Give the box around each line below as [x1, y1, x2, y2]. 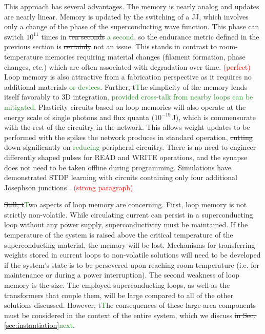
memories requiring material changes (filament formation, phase [45, 51, 246, 62]
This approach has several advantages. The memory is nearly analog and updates [4, 1, 259, 11]
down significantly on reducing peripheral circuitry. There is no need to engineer [4, 142, 256, 152]
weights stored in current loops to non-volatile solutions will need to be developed [4, 249, 261, 260]
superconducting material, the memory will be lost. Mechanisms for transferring [4, 239, 255, 250]
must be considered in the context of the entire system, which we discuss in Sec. [4, 309, 256, 320]
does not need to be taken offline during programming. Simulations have [4, 162, 231, 172]
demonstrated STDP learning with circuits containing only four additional [4, 172, 237, 183]
